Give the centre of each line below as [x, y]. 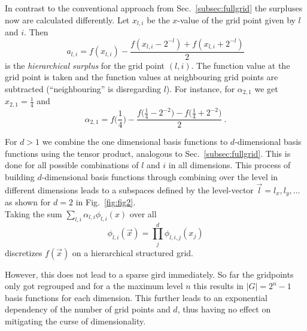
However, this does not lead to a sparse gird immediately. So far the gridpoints [149, 274]
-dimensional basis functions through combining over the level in [160, 176]
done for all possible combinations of [72, 165]
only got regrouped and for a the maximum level [94, 286]
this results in [218, 286]
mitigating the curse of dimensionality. [75, 321]
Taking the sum [34, 213]
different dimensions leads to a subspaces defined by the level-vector [129, 189]
